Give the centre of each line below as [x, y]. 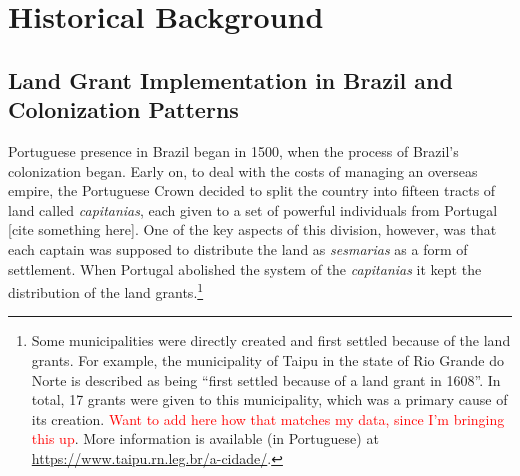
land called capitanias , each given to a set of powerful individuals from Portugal [253, 209]
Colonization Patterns [123, 109]
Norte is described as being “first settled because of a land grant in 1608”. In [266, 379]
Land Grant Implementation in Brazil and [230, 79]
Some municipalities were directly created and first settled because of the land [271, 340]
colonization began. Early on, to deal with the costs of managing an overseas [243, 170]
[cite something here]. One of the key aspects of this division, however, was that [252, 229]
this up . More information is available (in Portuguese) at [205, 438]
